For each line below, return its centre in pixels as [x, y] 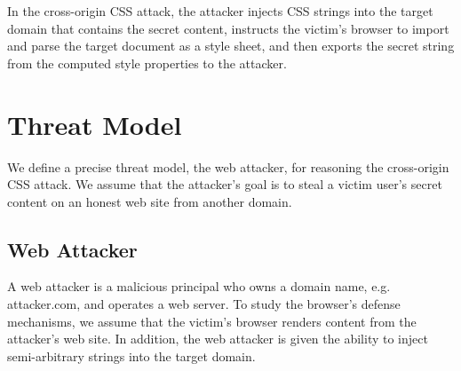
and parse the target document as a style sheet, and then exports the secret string [231, 46]
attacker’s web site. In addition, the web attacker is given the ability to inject [218, 339]
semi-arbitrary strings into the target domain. [131, 355]
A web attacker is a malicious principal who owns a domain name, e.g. [199, 286]
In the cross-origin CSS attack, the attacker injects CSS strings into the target [220, 11]
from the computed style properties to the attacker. [147, 63]
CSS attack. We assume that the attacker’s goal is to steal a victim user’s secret [225, 184]
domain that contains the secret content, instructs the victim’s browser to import [228, 28]
